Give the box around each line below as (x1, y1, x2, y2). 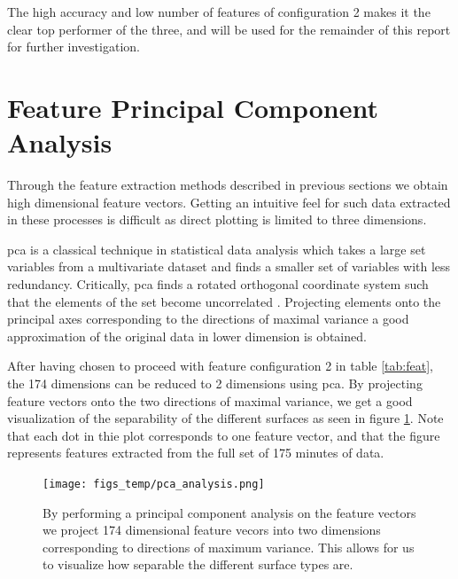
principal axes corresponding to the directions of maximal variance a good (7, 309, 409, 328)
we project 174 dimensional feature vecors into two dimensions (43, 520, 381, 539)
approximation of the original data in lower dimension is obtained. (7, 326, 367, 345)
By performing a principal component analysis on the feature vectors (43, 503, 416, 521)
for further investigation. (7, 37, 140, 56)
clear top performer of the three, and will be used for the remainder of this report (7, 20, 451, 38)
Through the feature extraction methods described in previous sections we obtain (7, 176, 448, 194)
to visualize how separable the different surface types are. (43, 555, 353, 574)
